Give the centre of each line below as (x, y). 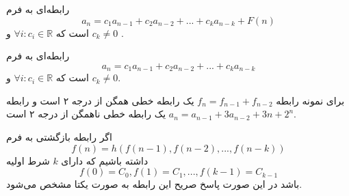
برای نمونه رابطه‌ (310, 100)
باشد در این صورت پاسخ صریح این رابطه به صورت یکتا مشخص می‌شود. (154, 184)
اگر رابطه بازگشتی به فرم (59, 137)
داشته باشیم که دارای (105, 160)
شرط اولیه (28, 160)
